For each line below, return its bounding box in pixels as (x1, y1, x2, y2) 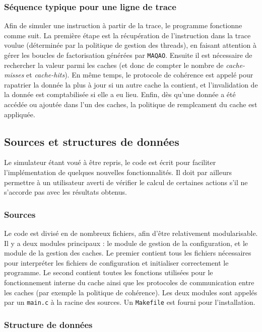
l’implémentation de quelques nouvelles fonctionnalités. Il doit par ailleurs (4, 167, 232, 178)
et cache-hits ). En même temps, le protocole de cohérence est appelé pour (26, 69, 253, 80)
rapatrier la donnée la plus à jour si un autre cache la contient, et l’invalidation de (4, 79, 258, 90)
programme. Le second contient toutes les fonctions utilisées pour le (4, 267, 213, 278)
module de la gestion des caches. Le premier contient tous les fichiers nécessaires (4, 247, 251, 258)
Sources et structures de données (4, 133, 179, 149)
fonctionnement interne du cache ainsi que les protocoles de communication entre (4, 277, 254, 287)
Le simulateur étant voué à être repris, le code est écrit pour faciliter (4, 157, 216, 168)
